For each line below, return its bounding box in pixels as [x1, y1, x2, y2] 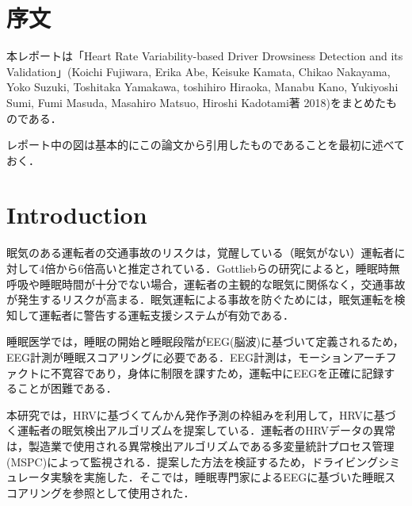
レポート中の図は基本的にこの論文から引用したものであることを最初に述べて [6, 136, 406, 153]
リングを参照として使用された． [28, 484, 195, 500]
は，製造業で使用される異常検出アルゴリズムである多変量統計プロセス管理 [6, 437, 395, 454]
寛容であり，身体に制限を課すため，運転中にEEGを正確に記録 [61, 364, 384, 381]
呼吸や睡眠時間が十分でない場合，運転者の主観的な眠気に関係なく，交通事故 [6, 275, 406, 292]
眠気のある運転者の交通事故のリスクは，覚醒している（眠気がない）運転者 [6, 244, 395, 261]
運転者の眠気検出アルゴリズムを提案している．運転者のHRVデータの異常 [17, 422, 395, 439]
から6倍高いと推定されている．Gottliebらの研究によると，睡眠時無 [55, 260, 400, 276]
